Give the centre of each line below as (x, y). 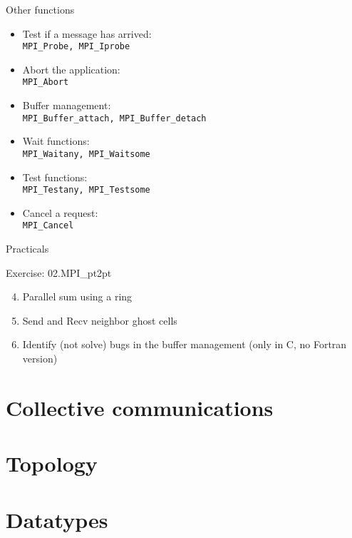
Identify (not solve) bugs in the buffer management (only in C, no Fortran (185, 344)
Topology (52, 463)
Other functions (40, 9)
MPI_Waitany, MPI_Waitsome (86, 154)
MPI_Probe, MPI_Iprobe (76, 47)
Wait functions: (56, 141)
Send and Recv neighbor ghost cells (100, 320)
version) (40, 359)
